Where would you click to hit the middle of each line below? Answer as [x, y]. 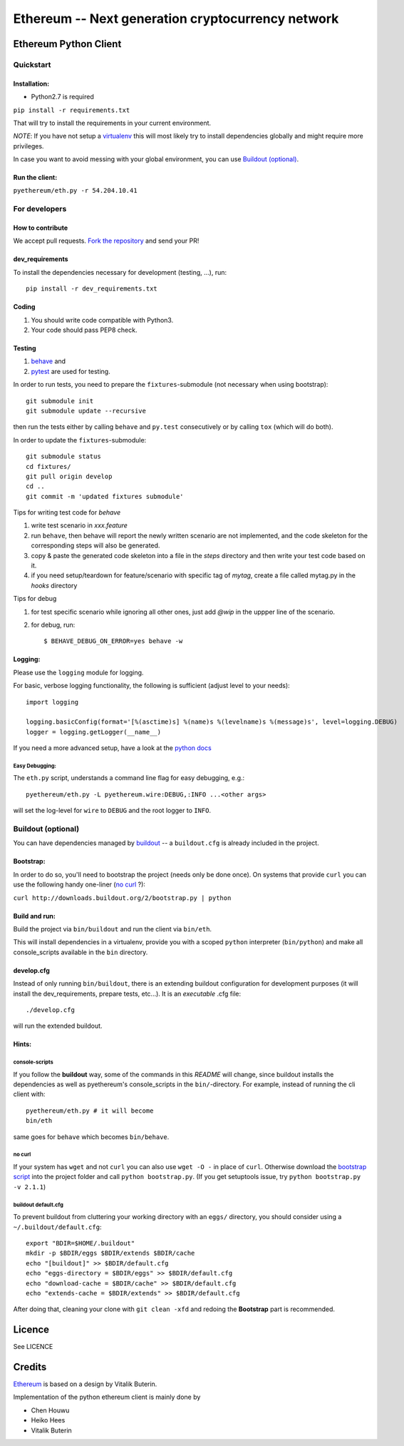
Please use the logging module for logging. [78, 672]
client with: [29, 1094]
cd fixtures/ [48, 466]
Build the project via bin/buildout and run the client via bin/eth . [113, 929]
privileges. [29, 146]
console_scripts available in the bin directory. [81, 952]
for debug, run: [53, 625]
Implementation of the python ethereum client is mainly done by [107, 1397]
